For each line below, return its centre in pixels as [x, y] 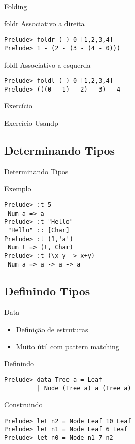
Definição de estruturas [52, 329]
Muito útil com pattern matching [68, 346]
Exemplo [18, 188]
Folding [16, 6]
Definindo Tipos [47, 291]
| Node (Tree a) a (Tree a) [84, 388]
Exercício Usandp [31, 123]
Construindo [23, 405]
